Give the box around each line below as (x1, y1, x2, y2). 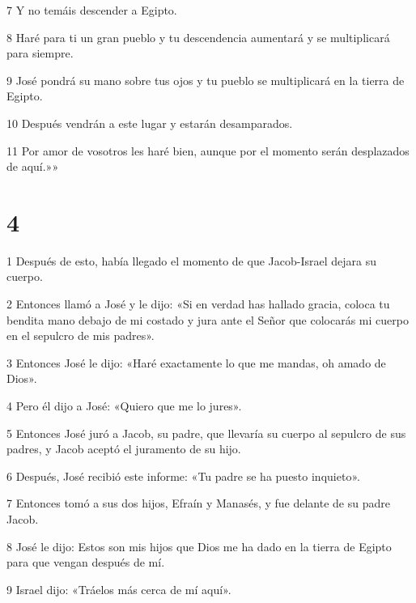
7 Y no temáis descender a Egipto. (6, 2, 177, 18)
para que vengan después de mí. (6, 554, 165, 571)
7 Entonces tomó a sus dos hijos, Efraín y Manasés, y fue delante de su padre (6, 495, 390, 512)
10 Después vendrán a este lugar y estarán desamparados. (6, 114, 293, 131)
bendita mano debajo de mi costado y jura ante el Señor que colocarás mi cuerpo (6, 311, 409, 328)
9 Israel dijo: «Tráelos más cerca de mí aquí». (6, 580, 231, 597)
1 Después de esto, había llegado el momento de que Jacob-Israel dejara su (6, 252, 376, 269)
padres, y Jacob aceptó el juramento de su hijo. (6, 440, 241, 457)
